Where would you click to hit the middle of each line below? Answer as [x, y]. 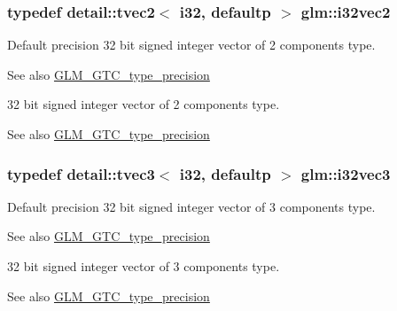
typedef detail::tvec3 [81, 173]
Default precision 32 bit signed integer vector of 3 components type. [191, 206]
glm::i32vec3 [346, 173]
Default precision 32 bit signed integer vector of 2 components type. [191, 45]
